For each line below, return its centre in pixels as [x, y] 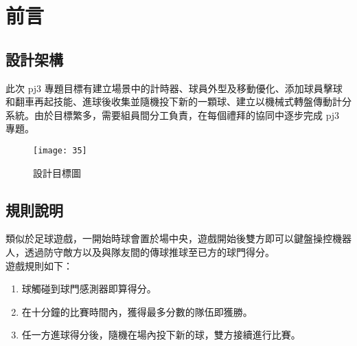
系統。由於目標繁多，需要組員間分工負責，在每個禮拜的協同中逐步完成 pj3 [173, 115]
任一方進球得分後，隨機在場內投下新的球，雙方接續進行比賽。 [161, 335]
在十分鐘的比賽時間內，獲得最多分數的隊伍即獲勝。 [137, 311]
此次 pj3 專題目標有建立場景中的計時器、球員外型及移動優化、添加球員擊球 [174, 88]
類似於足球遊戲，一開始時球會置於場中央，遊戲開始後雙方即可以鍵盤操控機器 [178, 238]
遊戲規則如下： [39, 265]
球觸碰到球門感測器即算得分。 [89, 289]
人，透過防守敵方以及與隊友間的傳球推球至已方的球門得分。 [140, 252]
